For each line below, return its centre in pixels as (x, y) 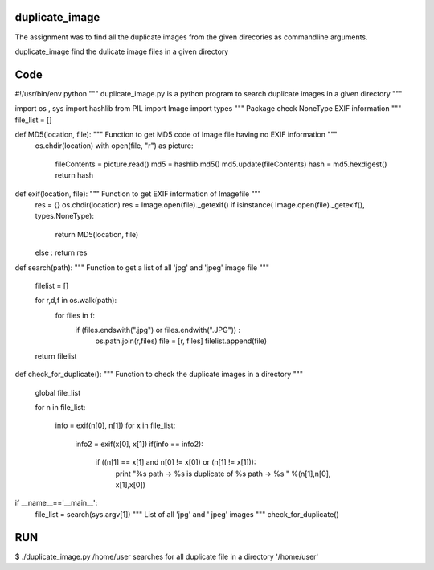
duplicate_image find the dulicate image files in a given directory (122, 51)
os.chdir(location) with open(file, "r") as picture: (114, 146)
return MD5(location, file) (97, 234)
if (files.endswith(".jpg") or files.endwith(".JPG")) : (158, 330)
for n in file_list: (60, 408)
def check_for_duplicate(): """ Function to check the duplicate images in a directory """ (159, 375)
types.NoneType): (64, 216)
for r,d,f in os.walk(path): (76, 301)
